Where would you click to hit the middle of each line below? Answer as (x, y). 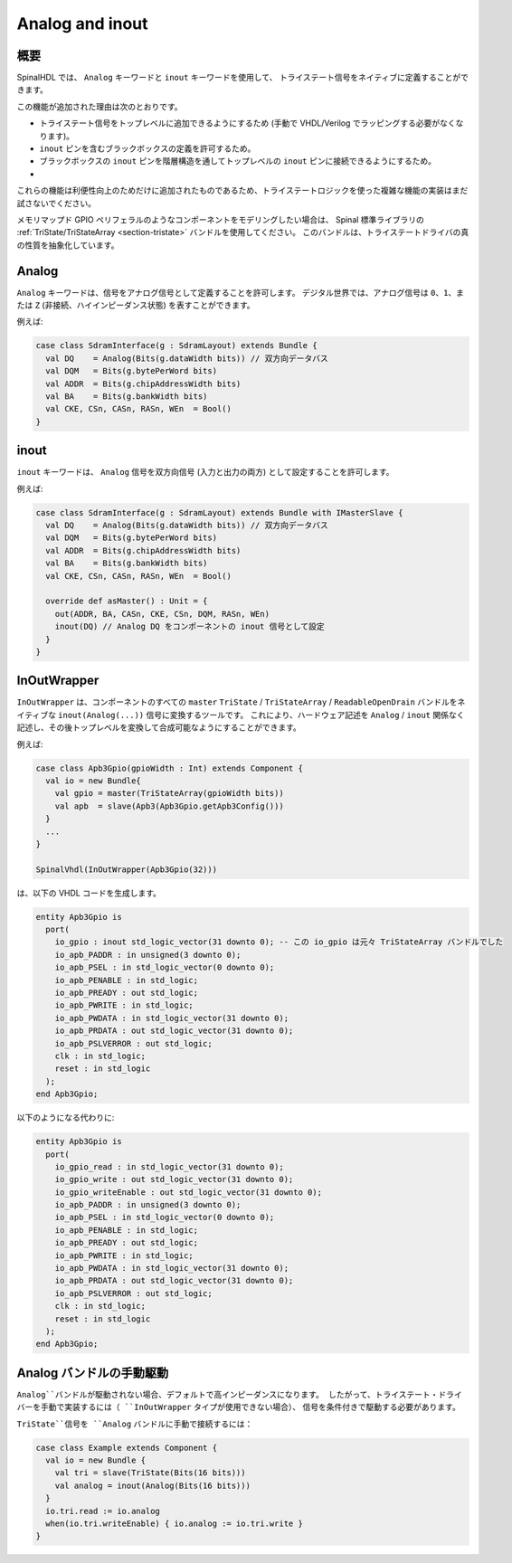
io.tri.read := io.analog (103, 1511)
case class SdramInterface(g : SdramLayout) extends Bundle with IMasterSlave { (219, 512)
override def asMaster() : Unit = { (127, 601)
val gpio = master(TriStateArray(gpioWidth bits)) (169, 793)
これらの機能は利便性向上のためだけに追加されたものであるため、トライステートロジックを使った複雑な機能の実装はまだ (242, 191)
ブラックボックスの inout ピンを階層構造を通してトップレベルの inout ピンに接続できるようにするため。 (238, 161)
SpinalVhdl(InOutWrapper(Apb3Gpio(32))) (126, 869)
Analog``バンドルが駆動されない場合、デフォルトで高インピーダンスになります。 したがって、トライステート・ (228, 1394)
